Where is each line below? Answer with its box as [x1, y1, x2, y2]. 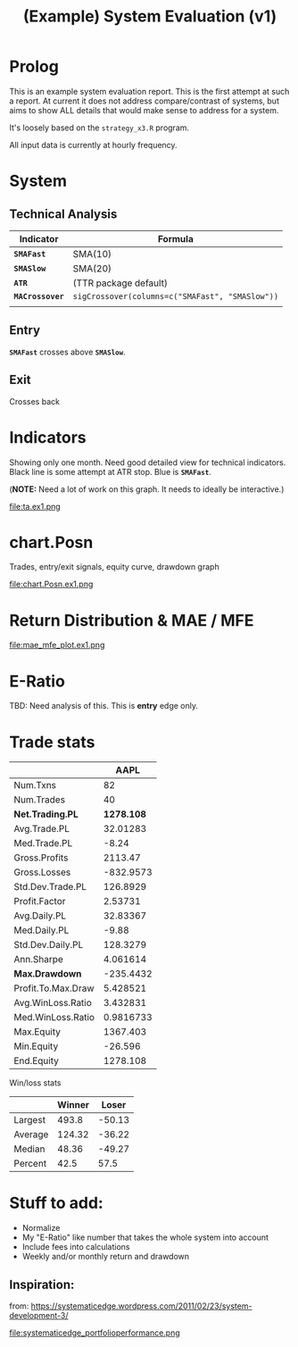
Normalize [21, 1223, 61, 1234]
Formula [157, 232, 194, 245]
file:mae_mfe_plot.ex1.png [9, 640, 105, 651]
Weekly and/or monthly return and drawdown [21, 1251, 190, 1262]
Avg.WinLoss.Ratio [13, 997, 92, 1010]
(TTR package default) [72, 277, 168, 289]
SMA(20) [72, 262, 112, 274]
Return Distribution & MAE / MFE [9, 610, 254, 630]
